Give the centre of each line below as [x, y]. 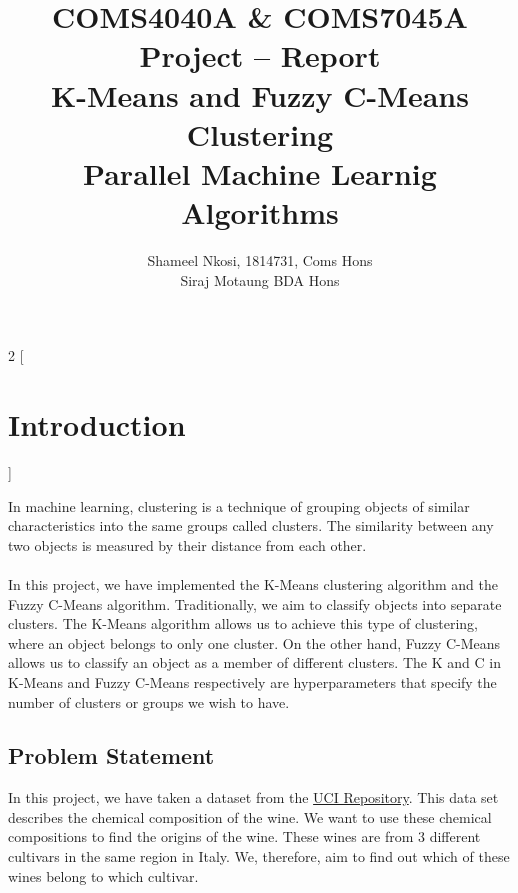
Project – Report [260, 55]
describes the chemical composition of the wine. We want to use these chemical [250, 816]
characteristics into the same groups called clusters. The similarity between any [251, 525]
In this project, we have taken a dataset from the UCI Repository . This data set [253, 797]
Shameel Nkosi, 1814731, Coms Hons [260, 260]
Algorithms [260, 212]
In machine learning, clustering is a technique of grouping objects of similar [239, 505]
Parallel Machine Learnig [260, 172]
